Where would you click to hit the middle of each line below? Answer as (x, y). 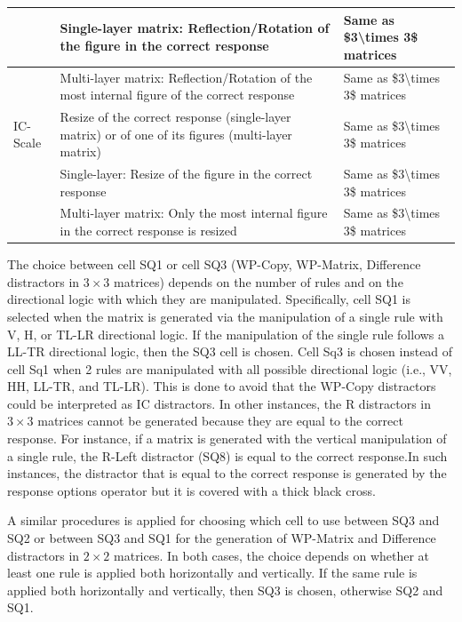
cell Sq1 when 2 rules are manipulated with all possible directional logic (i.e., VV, (230, 368)
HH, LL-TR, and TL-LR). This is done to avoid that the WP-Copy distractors (222, 386)
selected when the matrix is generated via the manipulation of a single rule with (225, 316)
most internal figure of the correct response (177, 95)
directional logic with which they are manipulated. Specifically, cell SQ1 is (209, 299)
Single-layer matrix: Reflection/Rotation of (195, 28)
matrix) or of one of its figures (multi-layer (176, 134)
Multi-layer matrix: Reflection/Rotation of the (186, 77)
